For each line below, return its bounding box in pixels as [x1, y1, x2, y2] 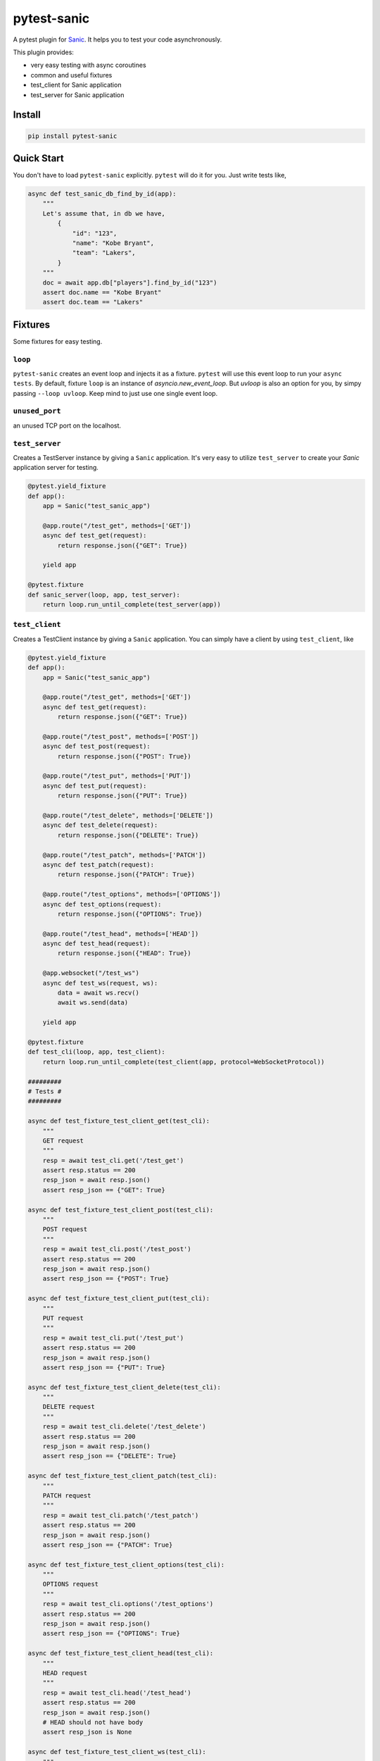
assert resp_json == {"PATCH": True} [42, 1541, 173, 1549]
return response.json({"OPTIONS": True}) [57, 909, 203, 918]
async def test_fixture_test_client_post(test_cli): [27, 1205, 214, 1214]
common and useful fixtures [30, 70, 113, 79]
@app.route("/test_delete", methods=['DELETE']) [42, 811, 214, 820]
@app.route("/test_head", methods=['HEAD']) [42, 930, 199, 938]
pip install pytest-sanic [27, 132, 118, 140]
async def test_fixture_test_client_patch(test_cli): [27, 1472, 217, 1480]
